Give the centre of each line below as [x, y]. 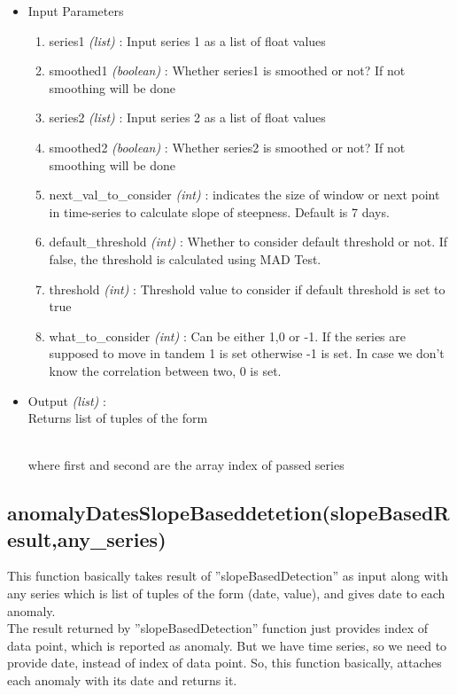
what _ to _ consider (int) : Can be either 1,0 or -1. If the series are [227, 336]
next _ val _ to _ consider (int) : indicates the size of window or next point [244, 195]
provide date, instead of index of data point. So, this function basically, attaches [225, 663]
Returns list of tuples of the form [118, 418]
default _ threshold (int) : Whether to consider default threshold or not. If [248, 242]
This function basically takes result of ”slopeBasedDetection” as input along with [228, 576]
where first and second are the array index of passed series [186, 465]
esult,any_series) [87, 539]
